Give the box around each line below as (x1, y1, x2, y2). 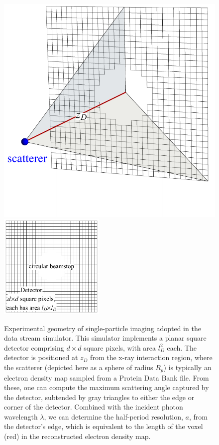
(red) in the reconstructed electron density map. (4, 431, 151, 442)
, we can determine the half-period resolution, (44, 411, 183, 422)
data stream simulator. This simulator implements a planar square (4, 333, 207, 343)
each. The (167, 342, 197, 353)
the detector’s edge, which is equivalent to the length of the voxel (4, 421, 203, 432)
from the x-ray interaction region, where (90, 352, 213, 363)
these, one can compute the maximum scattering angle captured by (4, 382, 209, 393)
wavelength (4, 411, 38, 422)
